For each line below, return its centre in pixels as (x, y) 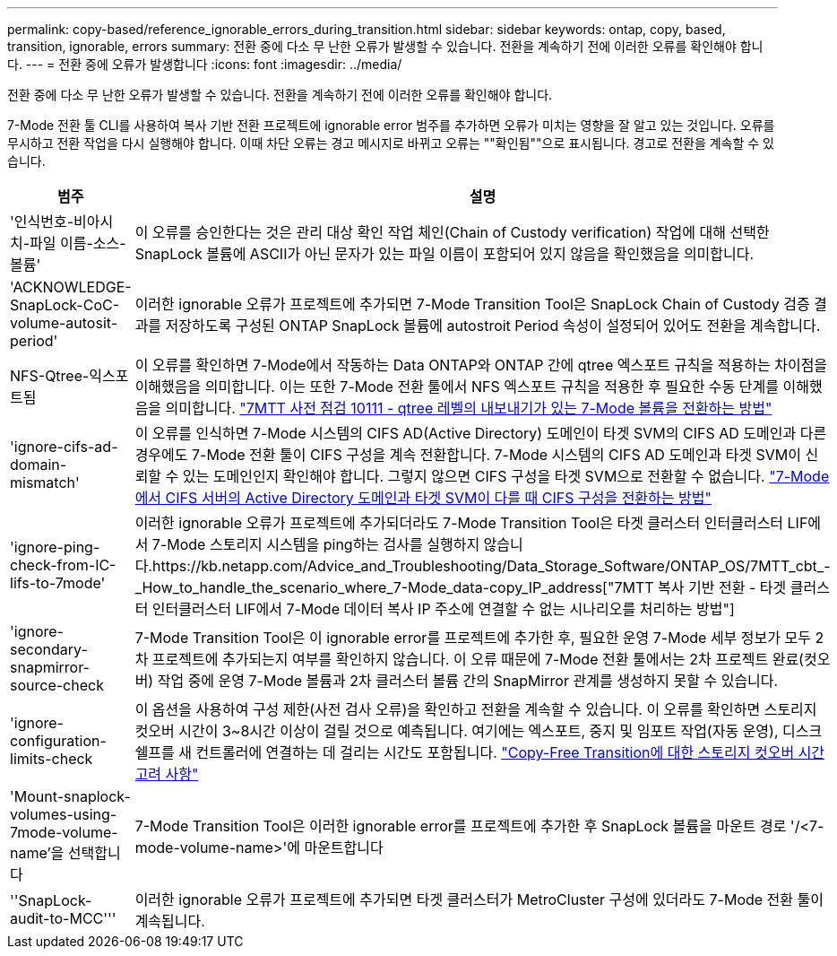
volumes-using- (64, 814)
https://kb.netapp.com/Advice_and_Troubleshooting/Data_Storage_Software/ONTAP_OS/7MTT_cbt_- (491, 566)
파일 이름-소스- (78, 243)
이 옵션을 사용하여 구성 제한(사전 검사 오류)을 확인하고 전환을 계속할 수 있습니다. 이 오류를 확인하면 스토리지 (476, 709)
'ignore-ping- (55, 547)
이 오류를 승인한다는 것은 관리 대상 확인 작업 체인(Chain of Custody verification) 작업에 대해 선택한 (452, 232)
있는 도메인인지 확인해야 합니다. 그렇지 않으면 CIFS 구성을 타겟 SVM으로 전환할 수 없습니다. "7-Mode (506, 476)
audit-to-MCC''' (63, 918)
